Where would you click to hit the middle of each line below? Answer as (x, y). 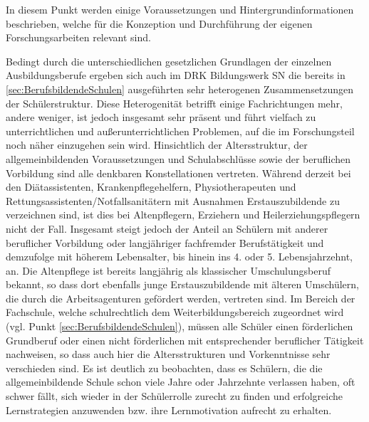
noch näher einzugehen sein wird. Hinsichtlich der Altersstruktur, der (157, 145)
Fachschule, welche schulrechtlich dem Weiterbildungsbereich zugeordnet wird (175, 312)
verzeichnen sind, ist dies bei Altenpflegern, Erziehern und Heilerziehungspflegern (183, 215)
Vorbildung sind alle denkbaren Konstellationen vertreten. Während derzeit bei (178, 173)
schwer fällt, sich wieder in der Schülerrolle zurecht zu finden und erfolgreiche (174, 396)
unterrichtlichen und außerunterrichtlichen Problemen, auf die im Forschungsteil (180, 131)
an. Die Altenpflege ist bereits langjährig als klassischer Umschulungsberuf (168, 270)
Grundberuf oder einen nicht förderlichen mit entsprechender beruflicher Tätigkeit (185, 340)
